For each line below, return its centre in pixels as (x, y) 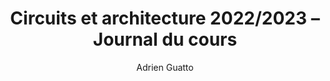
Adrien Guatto (165, 67)
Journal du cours (165, 39)
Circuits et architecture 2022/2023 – (165, 18)
